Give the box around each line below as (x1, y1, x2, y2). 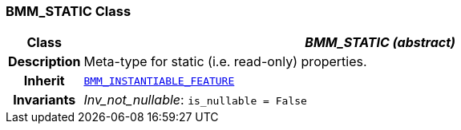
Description (8, 53, 81, 70)
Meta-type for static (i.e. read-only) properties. (83, 53, 367, 70)
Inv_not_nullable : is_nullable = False (83, 92, 307, 108)
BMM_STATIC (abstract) (305, 34, 456, 51)
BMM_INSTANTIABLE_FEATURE (83, 74, 235, 87)
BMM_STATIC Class (6, 3, 131, 19)
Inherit (23, 73, 65, 89)
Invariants (13, 92, 76, 108)
